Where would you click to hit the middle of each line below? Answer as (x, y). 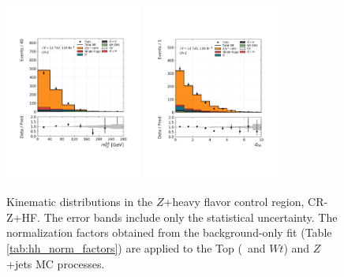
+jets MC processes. (56, 263)
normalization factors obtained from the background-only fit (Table (169, 232)
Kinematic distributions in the (80, 202)
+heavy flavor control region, (234, 202)
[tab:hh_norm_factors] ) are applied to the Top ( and (136, 247)
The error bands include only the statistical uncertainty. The (191, 217)
